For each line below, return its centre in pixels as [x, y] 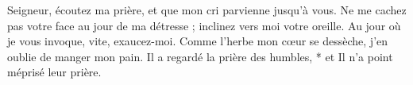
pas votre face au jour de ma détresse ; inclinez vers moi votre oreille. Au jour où [204, 25]
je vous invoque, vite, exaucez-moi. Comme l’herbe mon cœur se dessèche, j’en [198, 41]
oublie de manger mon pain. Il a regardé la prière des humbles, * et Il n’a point [200, 56]
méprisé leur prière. [54, 72]
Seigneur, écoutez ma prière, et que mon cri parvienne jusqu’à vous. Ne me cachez [207, 10]
